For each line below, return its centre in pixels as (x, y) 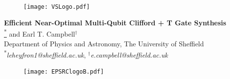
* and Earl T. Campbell (40, 33)
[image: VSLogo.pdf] (57, 7)
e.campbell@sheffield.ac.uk (129, 54)
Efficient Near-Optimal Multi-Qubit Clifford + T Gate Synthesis (115, 22)
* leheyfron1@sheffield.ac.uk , (45, 54)
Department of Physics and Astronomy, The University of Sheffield (104, 43)
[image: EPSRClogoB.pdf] (64, 72)
